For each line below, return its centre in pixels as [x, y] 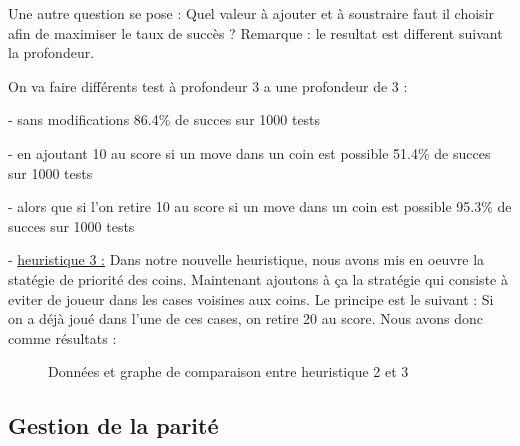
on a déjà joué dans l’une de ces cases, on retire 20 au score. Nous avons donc [246, 318]
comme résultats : [62, 337]
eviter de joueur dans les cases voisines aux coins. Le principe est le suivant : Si [251, 298]
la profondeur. [51, 52]
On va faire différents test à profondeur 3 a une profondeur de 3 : [208, 85]
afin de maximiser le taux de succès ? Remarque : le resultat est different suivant [255, 32]
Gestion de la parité [113, 425]
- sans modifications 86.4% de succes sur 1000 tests [164, 119]
